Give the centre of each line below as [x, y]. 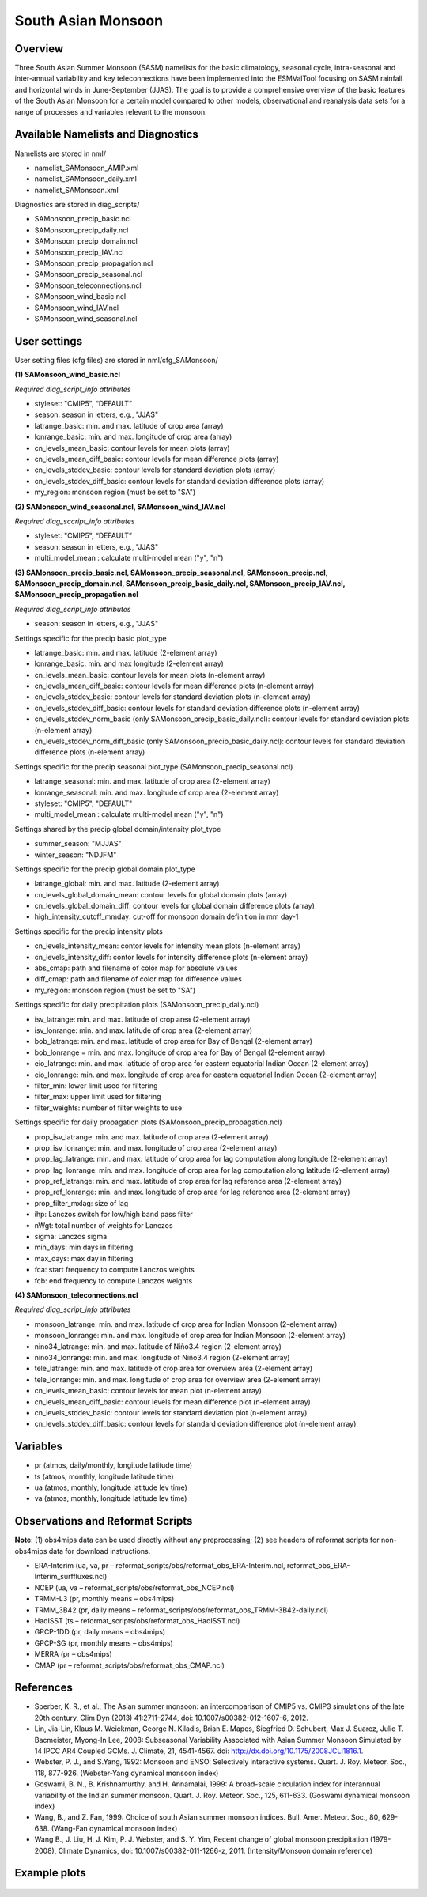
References [43, 1688]
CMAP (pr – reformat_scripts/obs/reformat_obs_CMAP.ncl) [130, 1665]
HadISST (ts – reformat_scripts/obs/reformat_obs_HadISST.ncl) [137, 1621]
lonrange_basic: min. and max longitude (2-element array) [129, 663]
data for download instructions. [100, 1551]
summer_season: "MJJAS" [78, 844]
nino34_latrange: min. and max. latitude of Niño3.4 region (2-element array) [158, 1346]
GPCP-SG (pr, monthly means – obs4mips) [104, 1643]
